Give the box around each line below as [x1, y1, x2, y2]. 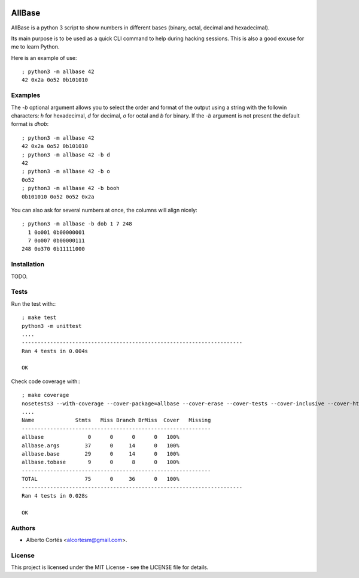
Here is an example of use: [11, 54, 77, 61]
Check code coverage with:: [11, 378, 81, 385]
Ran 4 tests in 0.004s [22, 348, 89, 354]
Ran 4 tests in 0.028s [22, 492, 89, 499]
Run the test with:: [11, 300, 56, 307]
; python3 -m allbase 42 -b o [22, 168, 111, 175]
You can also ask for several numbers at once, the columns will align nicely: [11, 206, 197, 213]
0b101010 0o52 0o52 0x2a [22, 193, 95, 200]
